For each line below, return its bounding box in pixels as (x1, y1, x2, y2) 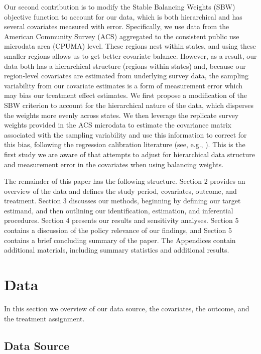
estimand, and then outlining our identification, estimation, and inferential (4, 205, 233, 215)
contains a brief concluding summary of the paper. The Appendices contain (4, 234, 236, 245)
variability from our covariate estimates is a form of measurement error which (4, 80, 243, 90)
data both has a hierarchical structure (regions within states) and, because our (4, 60, 246, 71)
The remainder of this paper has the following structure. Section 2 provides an (4, 176, 245, 186)
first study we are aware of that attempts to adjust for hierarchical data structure (4, 149, 255, 159)
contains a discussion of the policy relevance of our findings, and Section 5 (4, 225, 232, 235)
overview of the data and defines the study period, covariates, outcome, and (4, 185, 237, 196)
